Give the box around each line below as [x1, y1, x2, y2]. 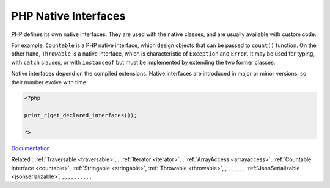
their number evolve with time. [11, 78, 88, 85]
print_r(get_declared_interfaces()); [24, 112, 137, 119]
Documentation [11, 145, 50, 152]
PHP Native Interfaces [11, 9, 126, 23]
